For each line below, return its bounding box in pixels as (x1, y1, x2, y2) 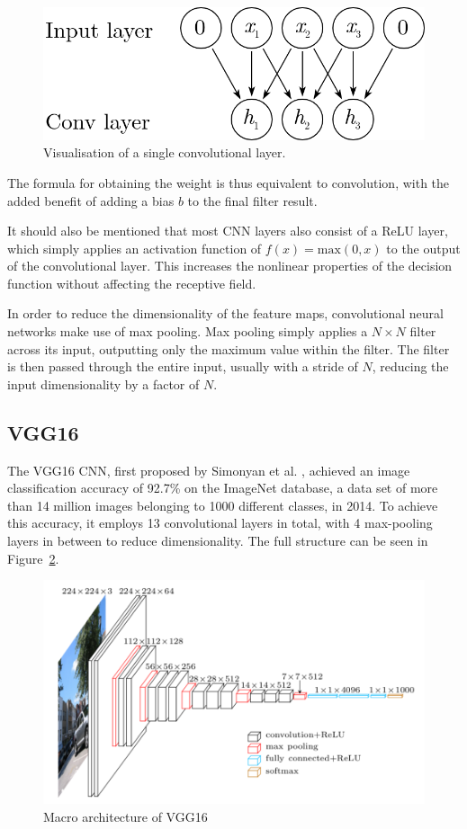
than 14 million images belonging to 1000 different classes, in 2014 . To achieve (7, 495, 438, 514)
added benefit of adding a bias (7, 191, 175, 209)
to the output (386, 238, 461, 257)
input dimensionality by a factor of (7, 374, 200, 393)
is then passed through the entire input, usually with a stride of (7, 357, 358, 376)
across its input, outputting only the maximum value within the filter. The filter (7, 339, 450, 358)
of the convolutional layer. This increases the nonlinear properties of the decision (7, 256, 453, 275)
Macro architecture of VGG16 (43, 807, 208, 825)
